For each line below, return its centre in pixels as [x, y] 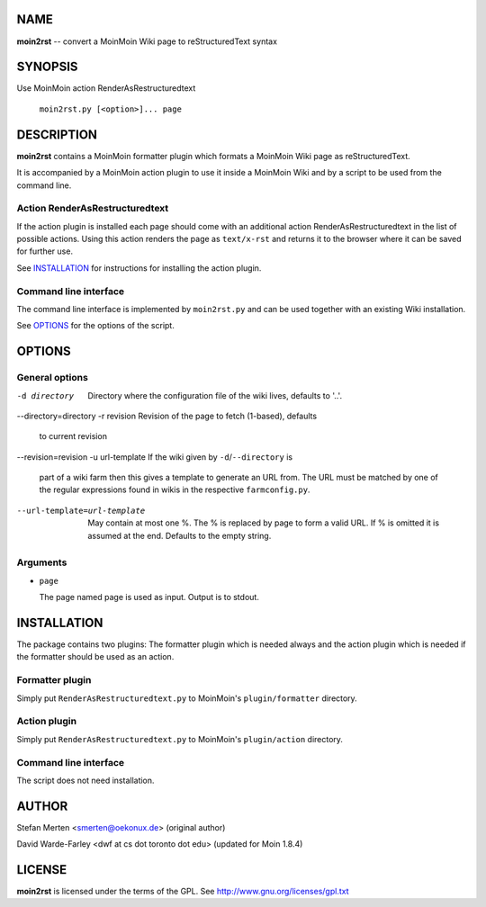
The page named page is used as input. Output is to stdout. [149, 597]
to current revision [73, 436]
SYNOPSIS [47, 67]
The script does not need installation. [85, 780]
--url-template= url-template [81, 510]
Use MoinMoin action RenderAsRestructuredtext [106, 88]
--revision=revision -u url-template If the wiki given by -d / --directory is [154, 457]
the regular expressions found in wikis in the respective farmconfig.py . [175, 489]
